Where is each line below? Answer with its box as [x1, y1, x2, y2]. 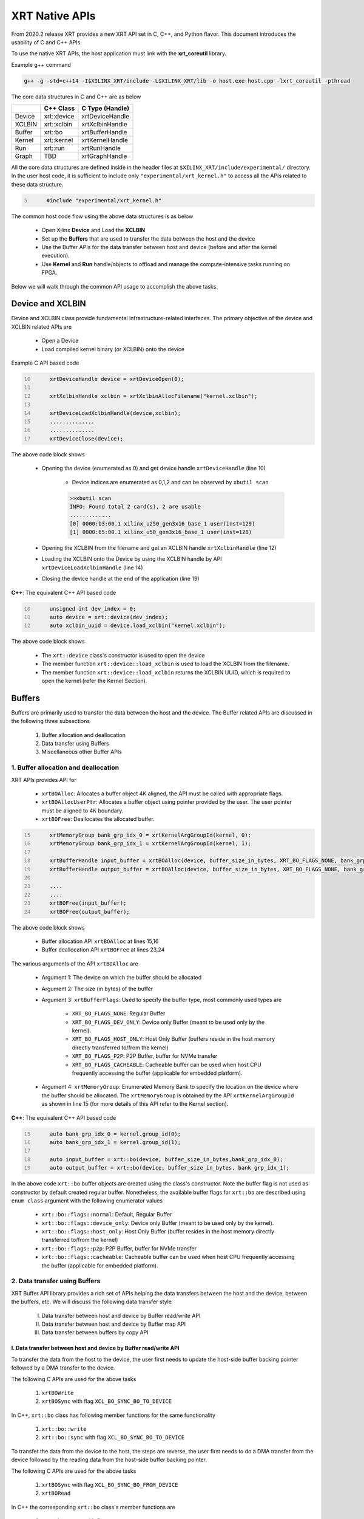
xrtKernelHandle [81, 136, 129, 145]
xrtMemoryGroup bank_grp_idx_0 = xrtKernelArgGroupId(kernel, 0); [49, 832, 252, 838]
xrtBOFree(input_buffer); [49, 900, 127, 907]
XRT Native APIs [11, 9, 96, 22]
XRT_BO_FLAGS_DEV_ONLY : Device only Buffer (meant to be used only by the [72, 1018, 265, 1026]
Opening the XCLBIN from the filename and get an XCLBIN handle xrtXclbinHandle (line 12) [41, 544, 277, 552]
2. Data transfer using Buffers [11, 1277, 101, 1285]
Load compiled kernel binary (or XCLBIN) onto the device [41, 345, 185, 352]
